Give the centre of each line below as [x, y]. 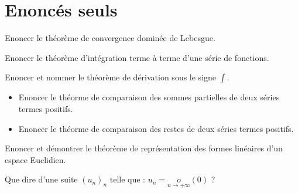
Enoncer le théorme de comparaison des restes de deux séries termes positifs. [156, 128]
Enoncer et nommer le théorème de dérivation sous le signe [111, 77]
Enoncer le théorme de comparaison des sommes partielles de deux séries [149, 97]
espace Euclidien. [35, 159]
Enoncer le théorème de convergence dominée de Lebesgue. [110, 38]
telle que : [127, 179]
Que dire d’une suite [41, 179]
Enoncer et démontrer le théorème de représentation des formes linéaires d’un [144, 148]
